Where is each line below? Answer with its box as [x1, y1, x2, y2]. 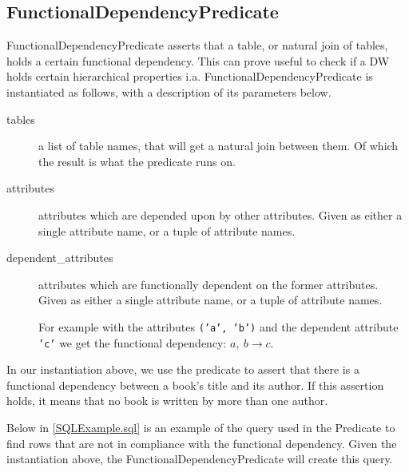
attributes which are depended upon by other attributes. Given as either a [38, 206, 403, 223]
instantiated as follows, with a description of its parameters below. [6, 83, 332, 100]
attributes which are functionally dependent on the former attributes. [38, 276, 379, 292]
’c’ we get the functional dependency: [38, 334, 227, 351]
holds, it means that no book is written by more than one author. [6, 392, 328, 409]
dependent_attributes [6, 249, 113, 266]
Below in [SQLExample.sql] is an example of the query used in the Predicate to [6, 419, 395, 436]
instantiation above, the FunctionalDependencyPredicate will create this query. [6, 450, 393, 467]
